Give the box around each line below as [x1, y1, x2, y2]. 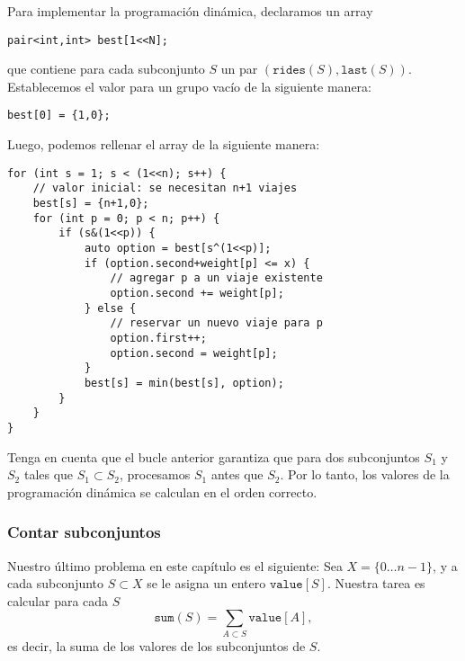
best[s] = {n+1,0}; [32, 197, 149, 210]
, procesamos [119, 465, 191, 484]
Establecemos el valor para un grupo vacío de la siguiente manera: [7, 76, 372, 95]
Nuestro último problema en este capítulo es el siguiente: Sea [7, 556, 343, 575]
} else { [84, 301, 137, 315]
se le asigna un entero [147, 574, 266, 593]
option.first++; [110, 331, 207, 344]
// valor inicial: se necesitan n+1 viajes [32, 182, 298, 195]
